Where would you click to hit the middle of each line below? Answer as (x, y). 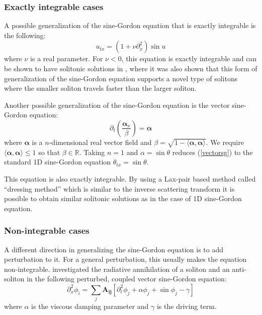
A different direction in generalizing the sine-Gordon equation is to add (114, 249)
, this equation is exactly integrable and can (189, 58)
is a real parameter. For (67, 58)
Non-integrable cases (47, 230)
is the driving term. (187, 306)
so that (49, 152)
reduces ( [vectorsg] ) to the (212, 152)
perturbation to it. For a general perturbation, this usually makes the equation (125, 259)
